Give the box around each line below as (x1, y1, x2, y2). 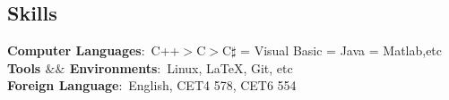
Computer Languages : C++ (7, 41, 180, 60)
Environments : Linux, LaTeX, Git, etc (69, 58, 293, 77)
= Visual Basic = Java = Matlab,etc (240, 41, 443, 60)
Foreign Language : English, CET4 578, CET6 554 (7, 76, 297, 95)
